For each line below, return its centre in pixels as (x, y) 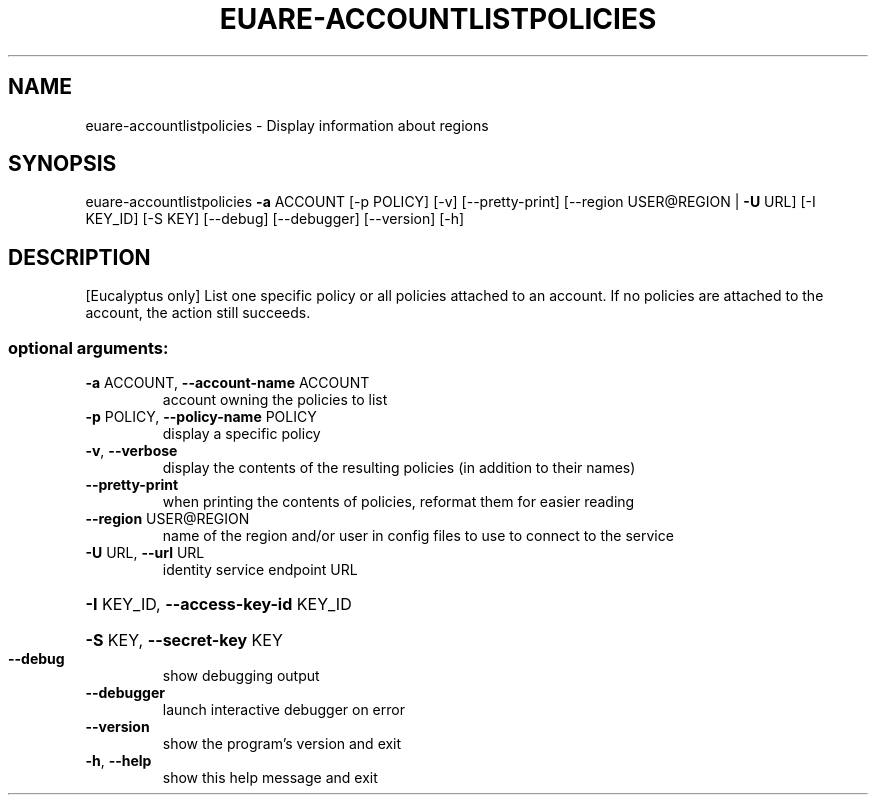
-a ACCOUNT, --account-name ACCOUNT (227, 383)
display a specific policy (241, 434)
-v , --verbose (131, 451)
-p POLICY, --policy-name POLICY (201, 417)
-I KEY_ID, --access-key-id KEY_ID (218, 604)
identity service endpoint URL (260, 570)
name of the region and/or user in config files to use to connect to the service (418, 536)
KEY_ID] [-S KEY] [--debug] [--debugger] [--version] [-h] (275, 219)
